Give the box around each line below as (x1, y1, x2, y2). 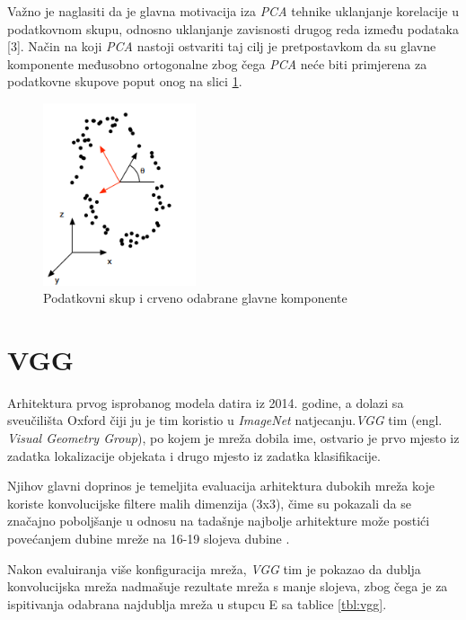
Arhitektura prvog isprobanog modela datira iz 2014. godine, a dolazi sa (7, 393, 404, 412)
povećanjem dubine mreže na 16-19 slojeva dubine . (7, 528, 290, 547)
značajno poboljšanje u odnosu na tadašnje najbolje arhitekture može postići (7, 511, 430, 530)
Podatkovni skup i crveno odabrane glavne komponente (43, 288, 347, 307)
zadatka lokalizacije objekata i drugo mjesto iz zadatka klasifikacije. (7, 446, 381, 465)
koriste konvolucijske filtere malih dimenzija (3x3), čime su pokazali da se (7, 493, 411, 512)
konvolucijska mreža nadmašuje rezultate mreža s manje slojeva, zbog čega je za (7, 577, 448, 596)
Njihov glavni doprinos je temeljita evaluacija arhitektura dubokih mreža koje (7, 476, 435, 495)
